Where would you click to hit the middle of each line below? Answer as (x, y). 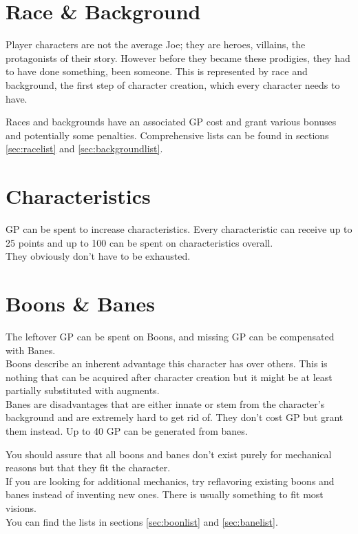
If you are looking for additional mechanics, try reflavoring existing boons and (170, 481)
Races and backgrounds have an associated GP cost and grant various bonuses (171, 122)
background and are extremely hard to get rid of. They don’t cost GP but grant (175, 417)
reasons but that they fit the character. (88, 468)
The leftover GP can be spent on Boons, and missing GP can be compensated (170, 336)
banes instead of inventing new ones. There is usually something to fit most (165, 494)
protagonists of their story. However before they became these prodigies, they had (178, 58)
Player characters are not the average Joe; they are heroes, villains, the (156, 44)
